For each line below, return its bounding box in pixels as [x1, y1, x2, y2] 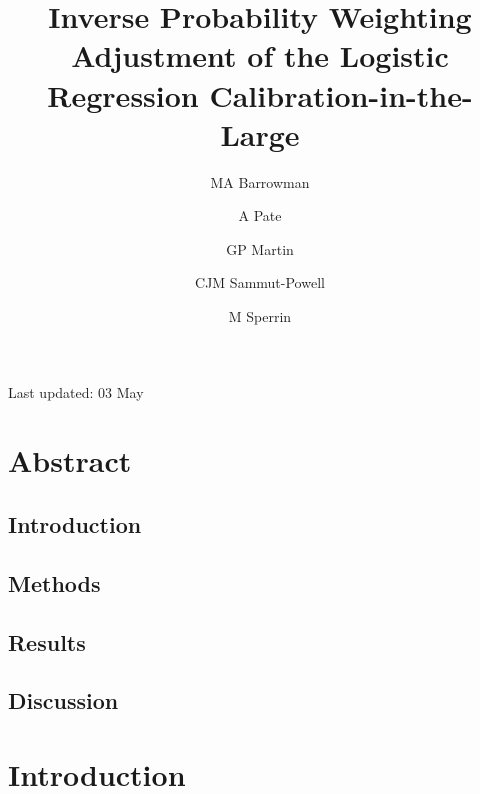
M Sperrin [228, 306, 292, 327]
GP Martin [226, 238, 294, 259]
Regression [47, 74, 199, 115]
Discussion [8, 685, 119, 716]
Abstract [8, 440, 132, 481]
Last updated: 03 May [8, 381, 144, 402]
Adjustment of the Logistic [71, 35, 449, 76]
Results [8, 626, 86, 657]
